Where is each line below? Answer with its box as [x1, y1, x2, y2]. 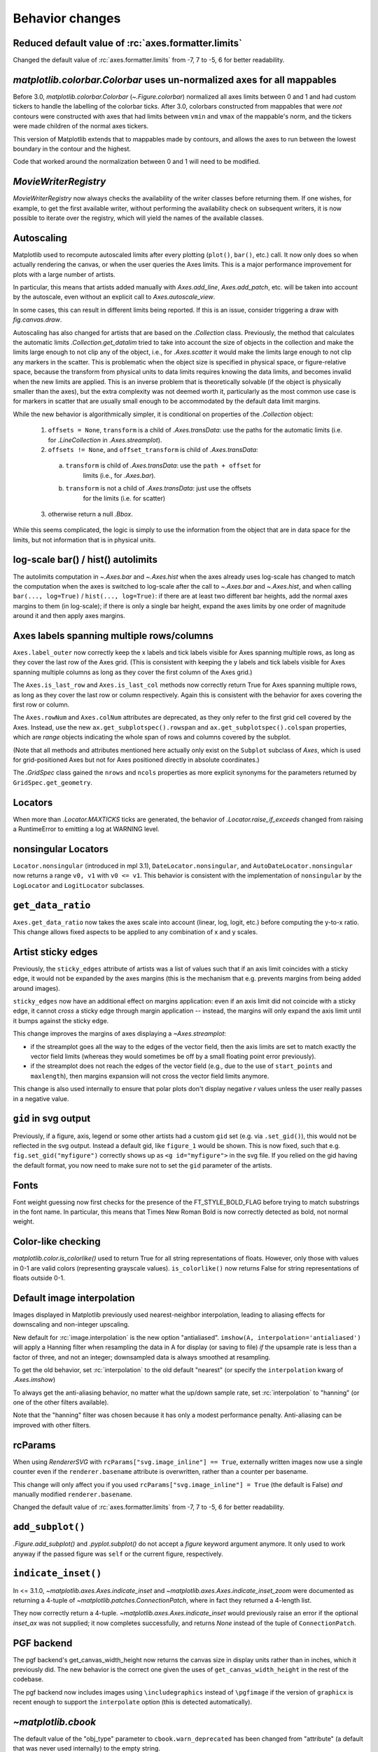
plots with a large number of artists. [13, 270, 115, 278]
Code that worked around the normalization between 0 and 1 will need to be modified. [13, 158, 260, 166]
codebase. [13, 1675, 44, 1683]
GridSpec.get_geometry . [13, 778, 93, 786]
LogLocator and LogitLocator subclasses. [13, 881, 145, 889]
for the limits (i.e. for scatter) [83, 494, 166, 502]
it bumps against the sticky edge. [13, 1016, 109, 1025]
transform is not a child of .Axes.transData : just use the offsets [65, 484, 252, 493]
